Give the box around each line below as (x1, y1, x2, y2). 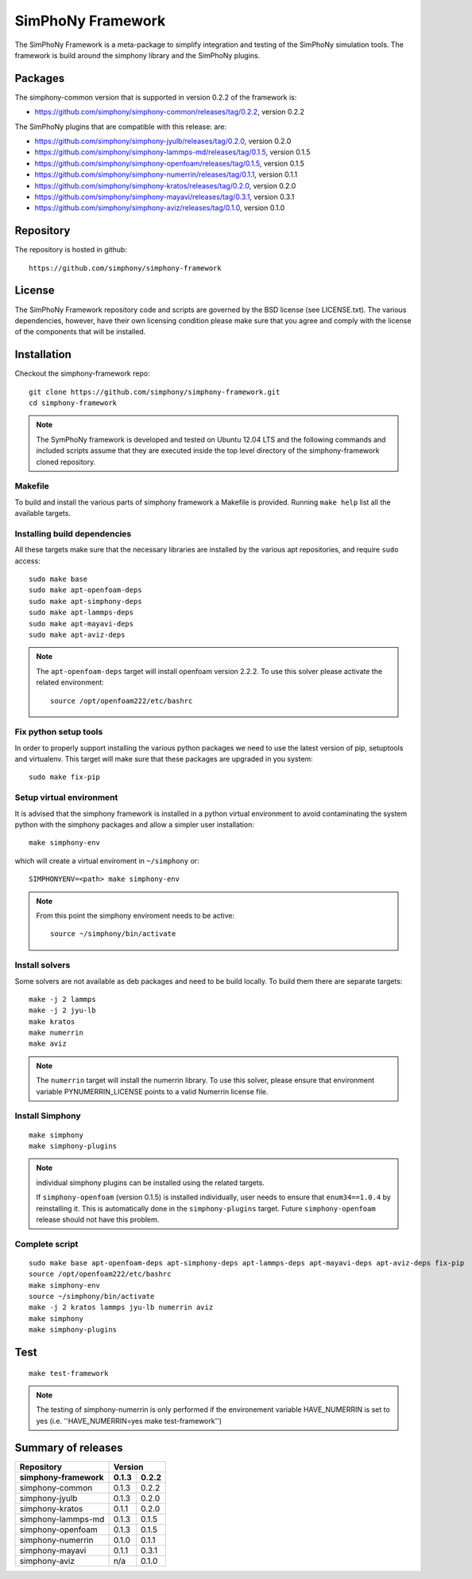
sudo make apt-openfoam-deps (29, 586, 142, 595)
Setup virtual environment (14, 792, 118, 803)
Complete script (14, 1238, 79, 1250)
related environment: (36, 677, 105, 688)
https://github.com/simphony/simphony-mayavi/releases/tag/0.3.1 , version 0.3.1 (34, 192, 295, 201)
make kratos (29, 1017, 75, 1026)
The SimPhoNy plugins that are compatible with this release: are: (14, 122, 226, 131)
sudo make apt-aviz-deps (29, 630, 126, 639)
